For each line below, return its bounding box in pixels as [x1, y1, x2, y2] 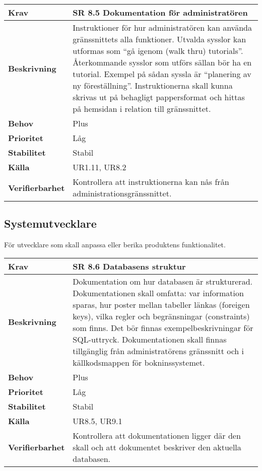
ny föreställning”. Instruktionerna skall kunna [73, 80, 233, 91]
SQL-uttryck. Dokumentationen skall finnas [73, 333, 227, 345]
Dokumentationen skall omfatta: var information [73, 287, 244, 299]
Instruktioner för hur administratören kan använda [73, 22, 252, 33]
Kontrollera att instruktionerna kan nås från [73, 176, 229, 187]
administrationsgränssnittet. [73, 187, 172, 199]
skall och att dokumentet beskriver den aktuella [73, 441, 241, 453]
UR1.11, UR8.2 [73, 161, 126, 173]
